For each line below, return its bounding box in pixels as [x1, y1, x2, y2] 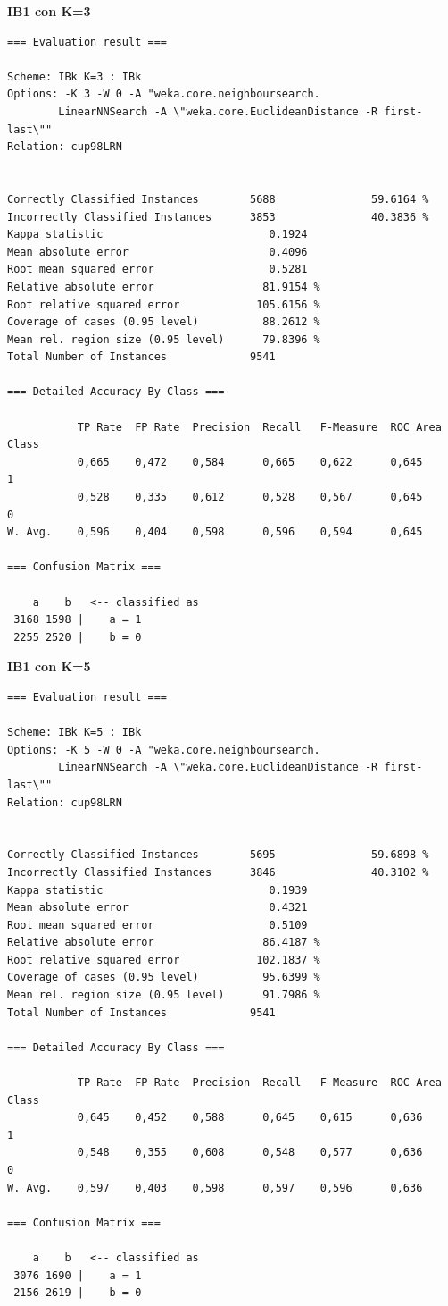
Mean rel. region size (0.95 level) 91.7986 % [7, 989, 320, 1002]
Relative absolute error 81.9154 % [7, 280, 320, 293]
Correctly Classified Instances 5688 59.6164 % [7, 192, 429, 206]
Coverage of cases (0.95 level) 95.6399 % [7, 971, 320, 984]
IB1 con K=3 [7, 2, 91, 20]
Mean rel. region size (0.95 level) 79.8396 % [7, 333, 320, 346]
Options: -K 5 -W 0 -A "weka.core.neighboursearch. [7, 743, 320, 756]
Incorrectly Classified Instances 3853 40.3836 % [7, 210, 429, 223]
